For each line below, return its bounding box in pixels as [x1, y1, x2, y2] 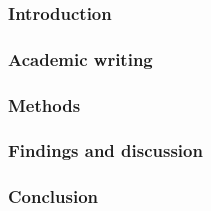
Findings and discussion [8, 138, 203, 163]
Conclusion [8, 184, 98, 209]
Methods [8, 92, 81, 117]
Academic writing [8, 46, 153, 71]
